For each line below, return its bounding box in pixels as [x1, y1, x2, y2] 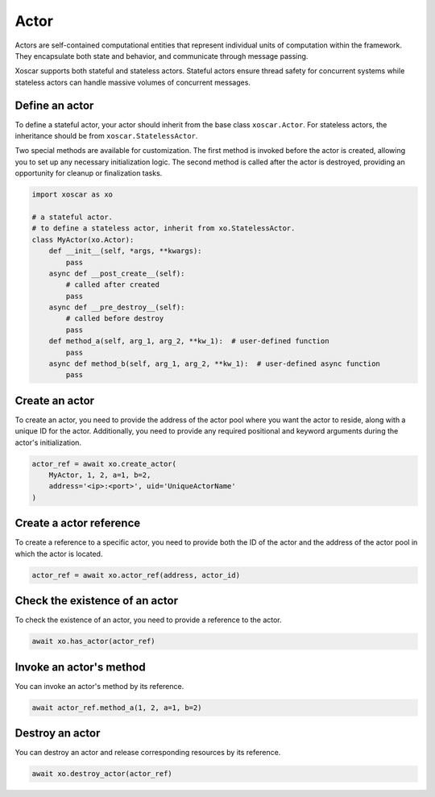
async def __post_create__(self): [48, 268, 185, 278]
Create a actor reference [14, 517, 141, 530]
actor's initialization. [14, 438, 82, 447]
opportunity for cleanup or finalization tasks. [14, 168, 163, 178]
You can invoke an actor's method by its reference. [14, 681, 184, 691]
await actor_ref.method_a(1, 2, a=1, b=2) [31, 703, 202, 712]
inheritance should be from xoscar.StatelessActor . [14, 131, 198, 141]
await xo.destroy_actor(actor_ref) [31, 770, 172, 778]
